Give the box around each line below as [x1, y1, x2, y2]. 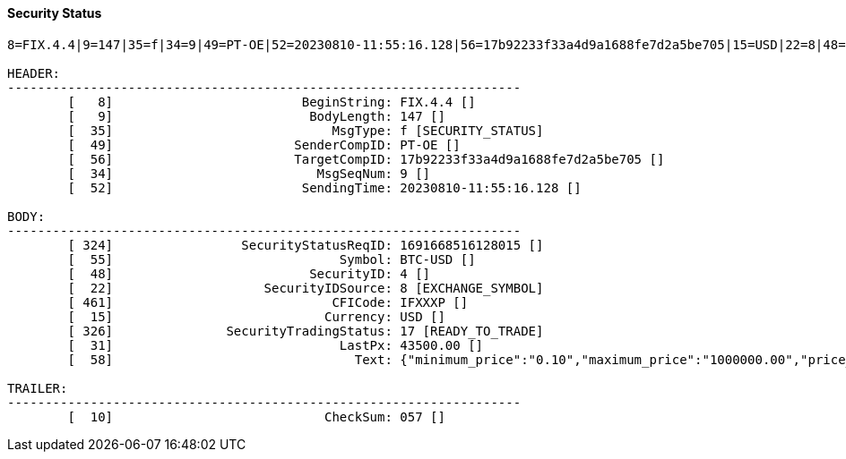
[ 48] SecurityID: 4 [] [67, 266, 431, 281]
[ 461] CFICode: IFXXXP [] [67, 294, 469, 310]
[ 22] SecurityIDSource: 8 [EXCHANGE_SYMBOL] [67, 280, 544, 295]
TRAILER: [7, 380, 68, 395]
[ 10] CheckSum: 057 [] [67, 409, 445, 424]
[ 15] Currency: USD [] [67, 309, 445, 324]
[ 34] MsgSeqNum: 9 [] [67, 166, 431, 181]
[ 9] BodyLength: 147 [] [67, 108, 445, 123]
